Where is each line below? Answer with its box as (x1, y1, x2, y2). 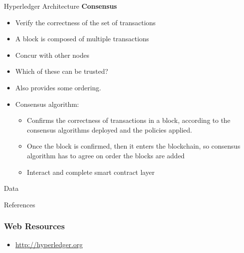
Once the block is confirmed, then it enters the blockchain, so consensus (27, 141, 241, 151)
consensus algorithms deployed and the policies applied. (27, 124, 192, 135)
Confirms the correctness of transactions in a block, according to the (27, 115, 230, 125)
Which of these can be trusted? (15, 66, 108, 76)
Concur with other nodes (15, 50, 90, 60)
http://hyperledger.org (15, 239, 83, 249)
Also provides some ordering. (15, 82, 101, 92)
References (4, 199, 35, 209)
